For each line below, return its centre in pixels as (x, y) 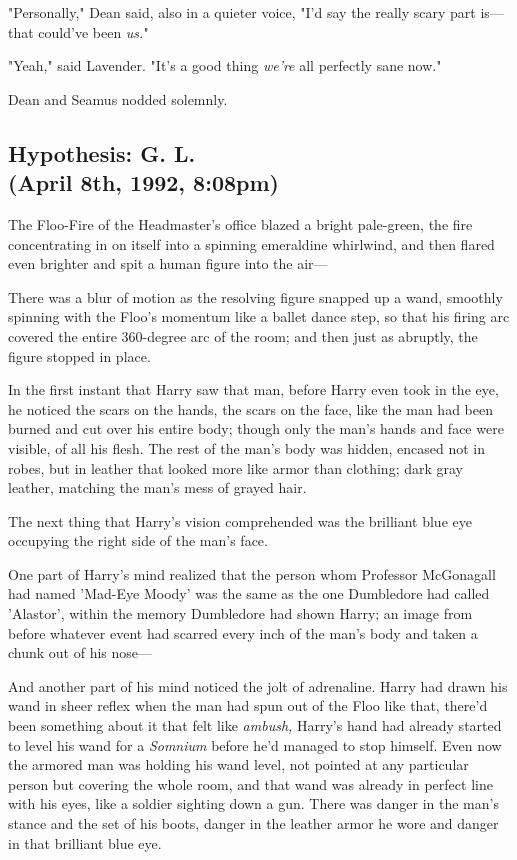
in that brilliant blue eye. (85, 842)
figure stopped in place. (79, 355)
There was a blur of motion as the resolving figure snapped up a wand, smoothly (255, 296)
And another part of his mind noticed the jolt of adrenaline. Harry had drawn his (258, 685)
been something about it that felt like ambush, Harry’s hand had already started (255, 725)
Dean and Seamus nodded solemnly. (118, 98)
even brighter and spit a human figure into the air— (168, 263)
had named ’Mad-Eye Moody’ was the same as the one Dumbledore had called (249, 593)
